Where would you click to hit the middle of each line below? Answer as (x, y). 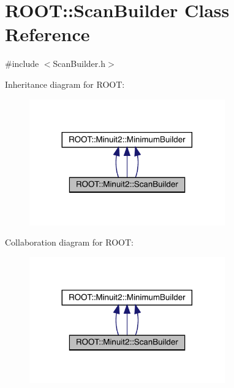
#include (22, 64)
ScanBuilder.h (79, 64)
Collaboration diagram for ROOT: (69, 242)
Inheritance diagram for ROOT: (65, 84)
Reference (47, 34)
